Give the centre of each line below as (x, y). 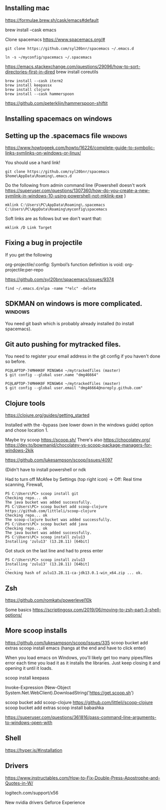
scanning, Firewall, (24, 485)
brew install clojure (28, 90)
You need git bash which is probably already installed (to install (70, 323)
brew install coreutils (77, 72)
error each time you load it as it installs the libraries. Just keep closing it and (83, 663)
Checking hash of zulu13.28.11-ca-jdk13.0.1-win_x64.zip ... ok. (74, 573)
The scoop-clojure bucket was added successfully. (58, 520)
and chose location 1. (27, 430)
